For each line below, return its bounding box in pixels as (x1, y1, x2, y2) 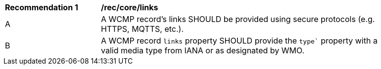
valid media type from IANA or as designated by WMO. (101, 46, 305, 55)
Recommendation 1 (5, 2, 78, 12)
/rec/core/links (101, 2, 158, 12)
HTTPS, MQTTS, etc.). (101, 24, 184, 34)
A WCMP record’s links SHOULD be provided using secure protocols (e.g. (101, 14, 375, 24)
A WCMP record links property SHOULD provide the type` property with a (101, 36, 378, 46)
